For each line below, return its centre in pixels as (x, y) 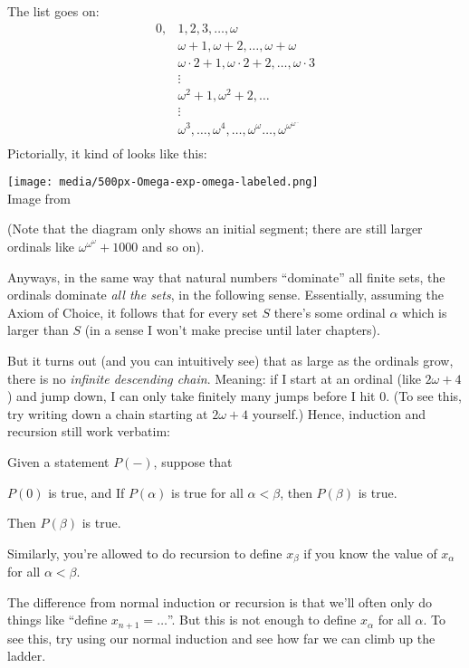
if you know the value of (370, 553)
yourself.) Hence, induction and (339, 413)
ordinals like (41, 246)
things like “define (57, 620)
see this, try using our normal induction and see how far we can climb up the (221, 638)
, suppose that (193, 461)
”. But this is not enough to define (262, 620)
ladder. (27, 656)
